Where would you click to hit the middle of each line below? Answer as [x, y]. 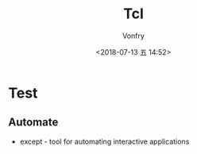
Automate [33, 123]
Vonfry [133, 36]
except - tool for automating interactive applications [104, 141]
